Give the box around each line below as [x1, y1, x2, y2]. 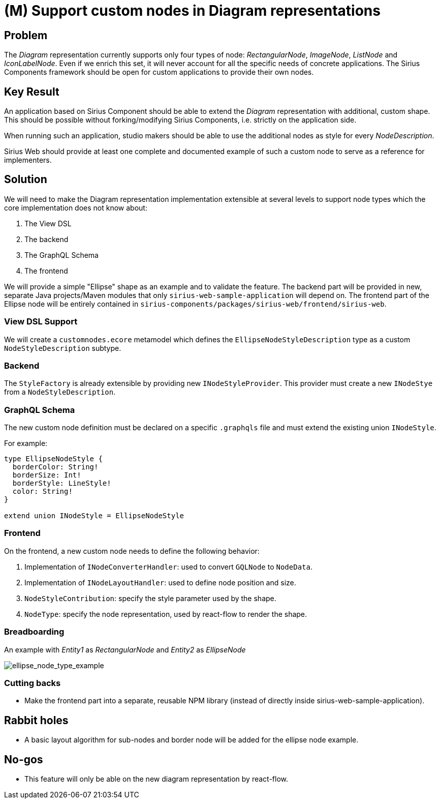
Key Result [4, 85, 59, 98]
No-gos [4, 753, 43, 766]
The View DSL [24, 219, 72, 228]
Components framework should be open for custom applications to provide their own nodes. [4, 68, 314, 77]
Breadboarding [4, 627, 65, 637]
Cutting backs [4, 677, 61, 688]
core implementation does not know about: [4, 203, 147, 212]
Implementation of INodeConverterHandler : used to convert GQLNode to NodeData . [24, 562, 312, 571]
